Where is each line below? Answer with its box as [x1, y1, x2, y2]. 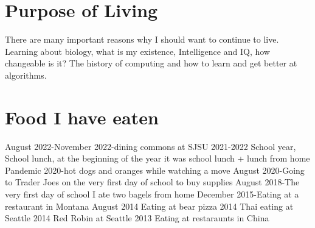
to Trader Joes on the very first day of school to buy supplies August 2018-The [5, 176, 300, 188]
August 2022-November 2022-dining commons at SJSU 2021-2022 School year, [5, 140, 296, 152]
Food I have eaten [5, 104, 159, 129]
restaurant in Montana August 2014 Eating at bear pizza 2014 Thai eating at [5, 199, 294, 212]
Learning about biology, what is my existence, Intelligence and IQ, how [5, 45, 270, 57]
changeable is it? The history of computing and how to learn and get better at [5, 57, 297, 69]
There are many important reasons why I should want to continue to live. [5, 33, 279, 46]
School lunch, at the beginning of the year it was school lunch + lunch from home [5, 152, 310, 165]
